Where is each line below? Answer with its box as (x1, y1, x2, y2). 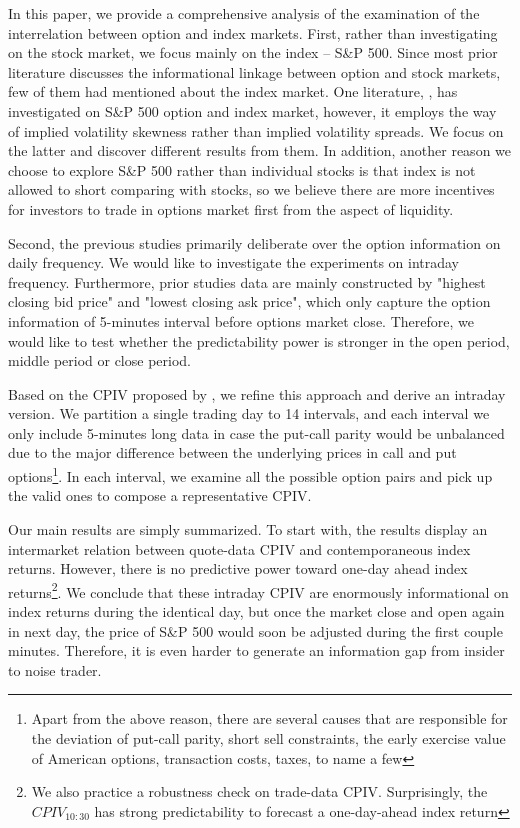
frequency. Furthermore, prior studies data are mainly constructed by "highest (8, 271, 486, 292)
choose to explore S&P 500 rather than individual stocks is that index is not (8, 159, 476, 180)
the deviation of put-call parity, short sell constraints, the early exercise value (31, 727, 506, 748)
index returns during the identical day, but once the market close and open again (8, 600, 505, 621)
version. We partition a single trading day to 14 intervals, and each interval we (8, 403, 490, 424)
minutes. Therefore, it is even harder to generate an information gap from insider (8, 640, 505, 661)
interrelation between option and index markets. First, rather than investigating (8, 22, 498, 43)
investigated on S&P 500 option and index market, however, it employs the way (8, 100, 497, 121)
